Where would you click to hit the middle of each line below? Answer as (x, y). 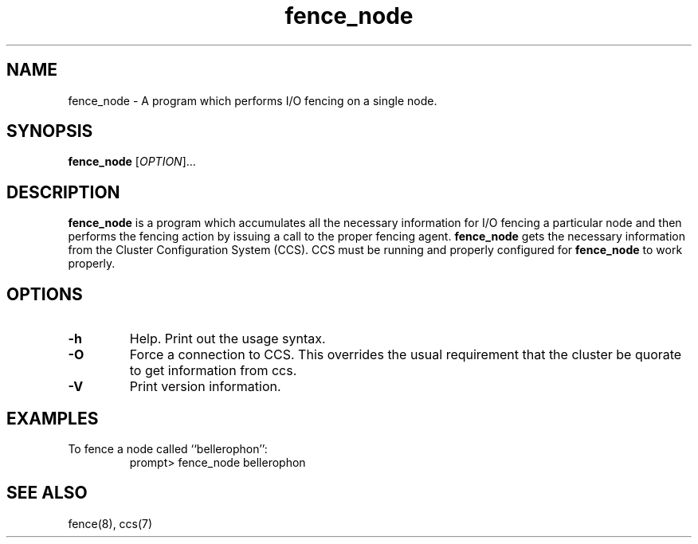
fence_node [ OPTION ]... (132, 162)
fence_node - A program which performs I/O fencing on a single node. (253, 100)
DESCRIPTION (63, 192)
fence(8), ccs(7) (110, 523)
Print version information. (205, 387)
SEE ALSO (47, 493)
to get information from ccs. (213, 371)
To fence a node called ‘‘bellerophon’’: (168, 448)
